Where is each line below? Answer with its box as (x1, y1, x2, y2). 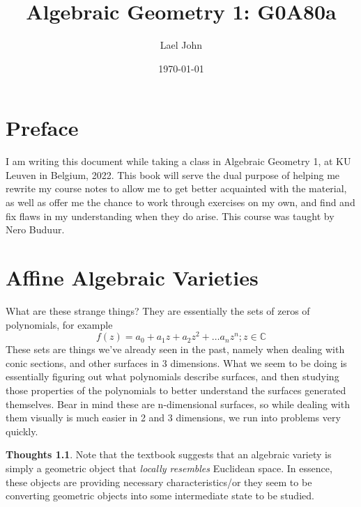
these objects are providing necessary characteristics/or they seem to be (6, 474, 312, 489)
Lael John (160, 38, 203, 52)
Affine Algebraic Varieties (6, 263, 259, 291)
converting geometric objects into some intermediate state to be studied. (6, 488, 314, 503)
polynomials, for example (6, 317, 113, 331)
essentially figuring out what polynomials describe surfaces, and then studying (6, 369, 339, 384)
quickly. (6, 423, 38, 438)
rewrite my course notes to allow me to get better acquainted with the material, (6, 181, 347, 196)
